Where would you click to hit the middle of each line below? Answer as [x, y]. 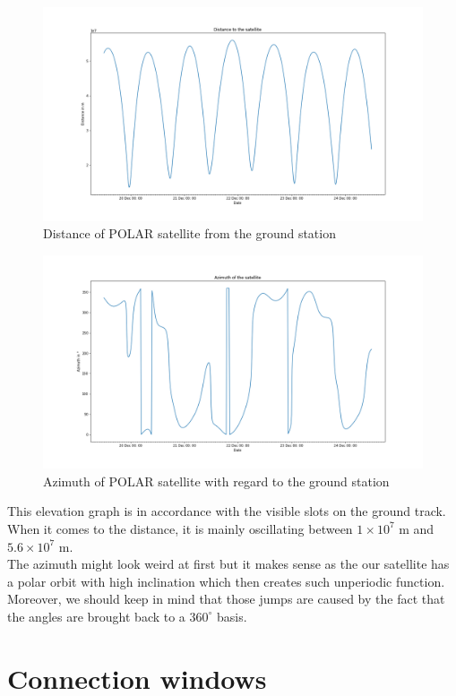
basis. [232, 616]
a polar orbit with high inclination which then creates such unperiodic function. [226, 581]
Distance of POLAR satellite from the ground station [189, 233]
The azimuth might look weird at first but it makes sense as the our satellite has [228, 564]
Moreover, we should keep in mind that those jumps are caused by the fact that [226, 599]
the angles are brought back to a [96, 616]
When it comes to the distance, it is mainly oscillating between [180, 528]
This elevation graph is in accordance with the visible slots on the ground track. [227, 511]
